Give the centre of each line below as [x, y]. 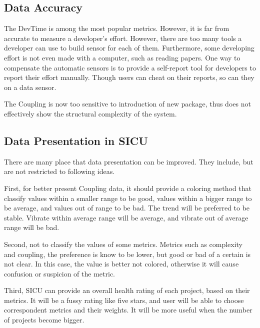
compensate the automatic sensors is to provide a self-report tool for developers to [130, 67]
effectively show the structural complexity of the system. [90, 113]
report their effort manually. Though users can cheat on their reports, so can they [129, 77]
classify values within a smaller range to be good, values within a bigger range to [128, 198]
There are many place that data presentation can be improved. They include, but [129, 161]
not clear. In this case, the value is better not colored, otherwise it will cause [121, 264]
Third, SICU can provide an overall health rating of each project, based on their [127, 290]
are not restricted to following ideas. [59, 171]
